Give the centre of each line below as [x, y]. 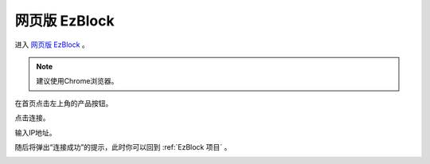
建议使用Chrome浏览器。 [77, 81]
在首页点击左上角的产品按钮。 [64, 103]
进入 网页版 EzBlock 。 [52, 45]
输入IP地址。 [35, 132]
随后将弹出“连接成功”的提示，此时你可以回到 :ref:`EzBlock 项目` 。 [123, 146]
